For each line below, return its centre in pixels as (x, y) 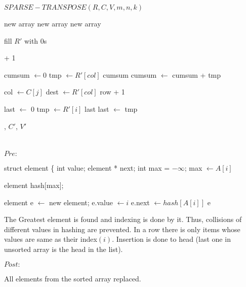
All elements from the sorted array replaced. (73, 278)
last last (97, 108)
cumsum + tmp (197, 74)
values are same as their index (51, 239)
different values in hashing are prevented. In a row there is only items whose (122, 229)
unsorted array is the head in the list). (64, 249)
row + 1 (112, 92)
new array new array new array (53, 23)
